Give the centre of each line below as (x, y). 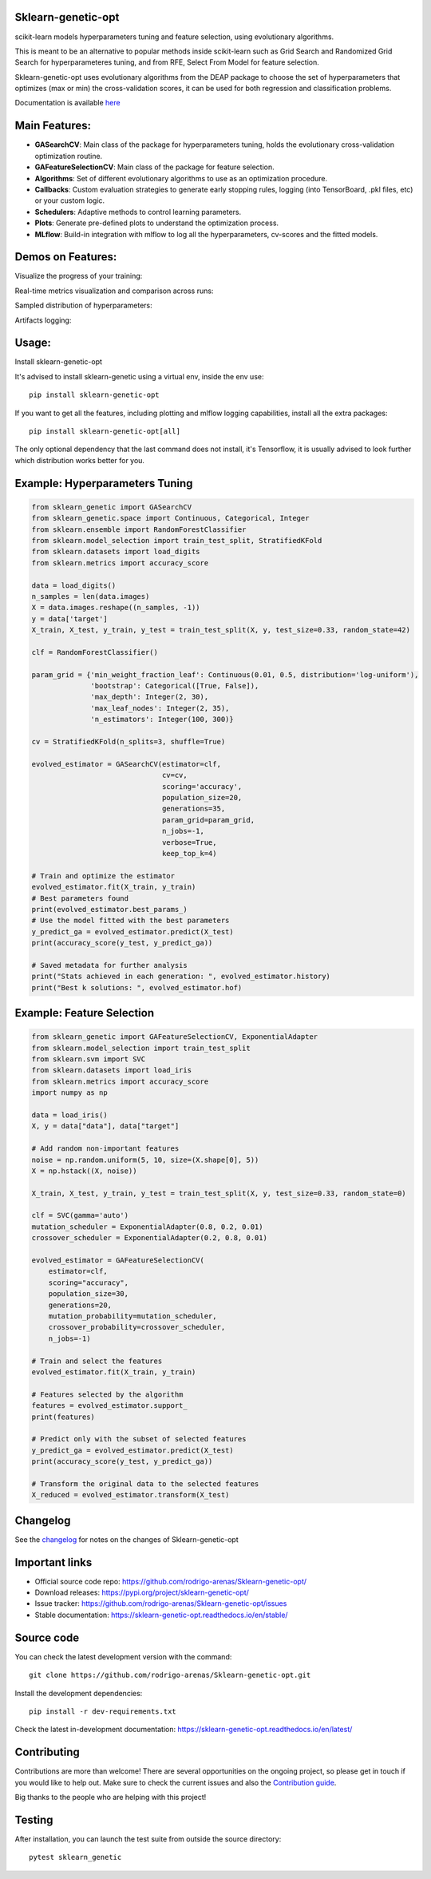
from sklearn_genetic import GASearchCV (111, 507)
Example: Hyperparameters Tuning (104, 483)
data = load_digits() (74, 585)
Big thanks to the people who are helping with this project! (111, 1797)
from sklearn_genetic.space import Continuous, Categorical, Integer (170, 518)
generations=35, (194, 809)
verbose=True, (189, 842)
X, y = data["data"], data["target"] (105, 1126)
